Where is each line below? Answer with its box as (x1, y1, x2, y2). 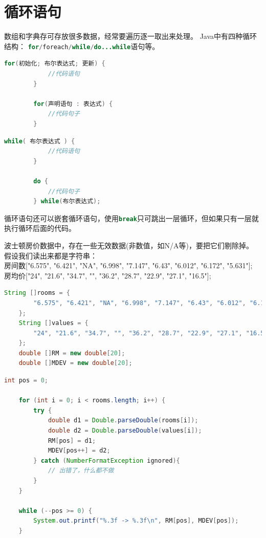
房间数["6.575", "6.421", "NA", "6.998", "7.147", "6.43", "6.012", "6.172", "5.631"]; (4, 260, 253, 271)
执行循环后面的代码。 (4, 223, 76, 233)
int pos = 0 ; (4, 377, 48, 384)
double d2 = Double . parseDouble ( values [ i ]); (48, 427, 202, 435)
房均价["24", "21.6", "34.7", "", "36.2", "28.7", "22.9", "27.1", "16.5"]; (4, 270, 211, 281)
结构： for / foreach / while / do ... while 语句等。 (4, 40, 160, 51)
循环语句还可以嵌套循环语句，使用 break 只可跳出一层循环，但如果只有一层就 (4, 212, 259, 223)
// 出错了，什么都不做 (48, 467, 114, 475)
